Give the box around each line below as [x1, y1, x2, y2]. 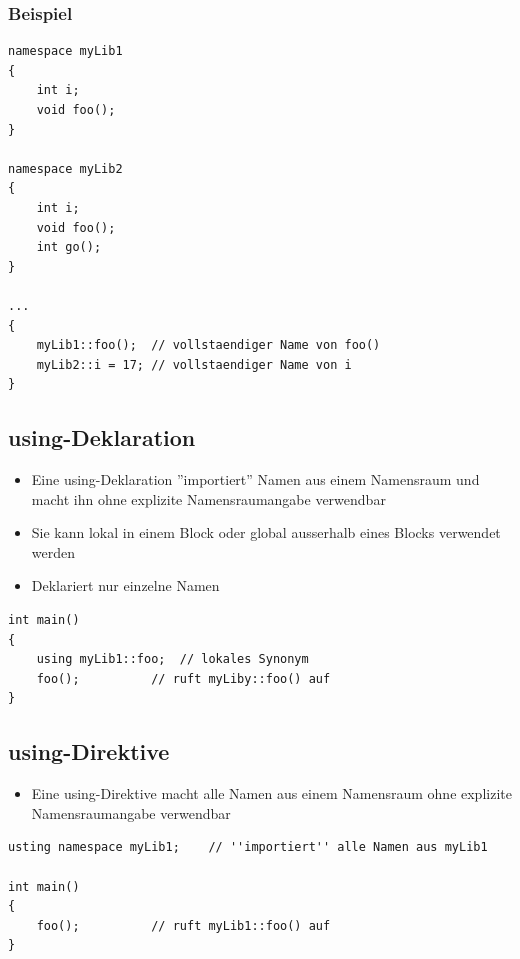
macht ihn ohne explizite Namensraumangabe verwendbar [31, 488, 386, 509]
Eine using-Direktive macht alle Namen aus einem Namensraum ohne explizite [31, 783, 512, 804]
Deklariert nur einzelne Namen [31, 575, 220, 596]
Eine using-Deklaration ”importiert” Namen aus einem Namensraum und [31, 469, 480, 490]
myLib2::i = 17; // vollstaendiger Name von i [36, 357, 352, 372]
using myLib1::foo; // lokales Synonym [36, 652, 309, 667]
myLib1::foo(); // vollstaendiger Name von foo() [36, 338, 381, 353]
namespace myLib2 [8, 161, 123, 176]
